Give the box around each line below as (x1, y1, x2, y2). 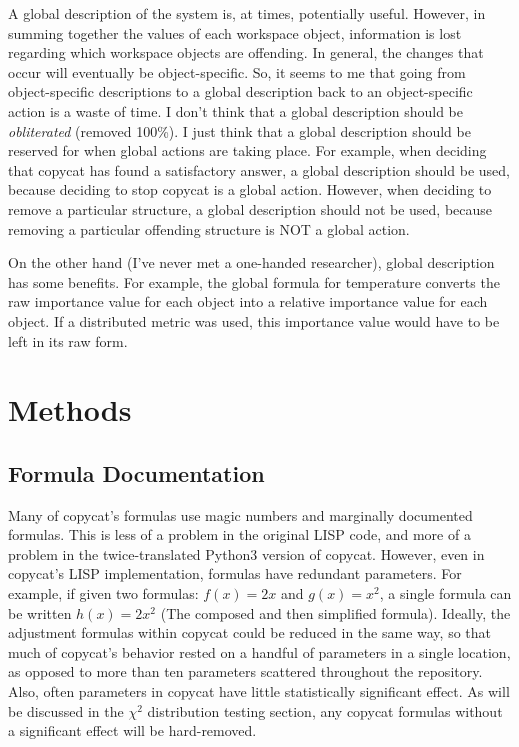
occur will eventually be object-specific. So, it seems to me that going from (8, 61, 466, 82)
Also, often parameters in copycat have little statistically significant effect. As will (8, 681, 510, 702)
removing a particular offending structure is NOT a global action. (8, 218, 410, 239)
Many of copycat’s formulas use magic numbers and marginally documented (8, 504, 473, 525)
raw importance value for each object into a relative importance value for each (8, 291, 488, 312)
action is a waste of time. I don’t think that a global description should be (8, 100, 463, 121)
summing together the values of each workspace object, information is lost (8, 22, 462, 43)
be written (8, 602, 72, 623)
